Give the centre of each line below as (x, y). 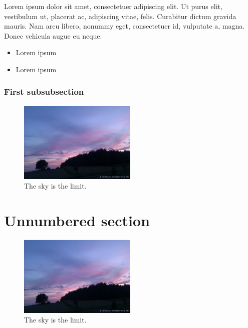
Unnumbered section (77, 220)
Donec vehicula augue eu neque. (53, 35)
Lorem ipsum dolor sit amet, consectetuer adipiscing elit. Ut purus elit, (113, 6)
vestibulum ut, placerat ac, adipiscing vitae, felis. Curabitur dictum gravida (120, 16)
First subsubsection (44, 92)
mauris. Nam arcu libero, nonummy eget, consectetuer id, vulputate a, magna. (125, 26)
